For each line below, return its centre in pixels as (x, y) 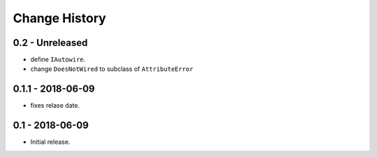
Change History (59, 18)
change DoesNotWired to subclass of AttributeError (112, 69)
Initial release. (50, 142)
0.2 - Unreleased (50, 43)
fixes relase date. (55, 106)
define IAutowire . (58, 60)
